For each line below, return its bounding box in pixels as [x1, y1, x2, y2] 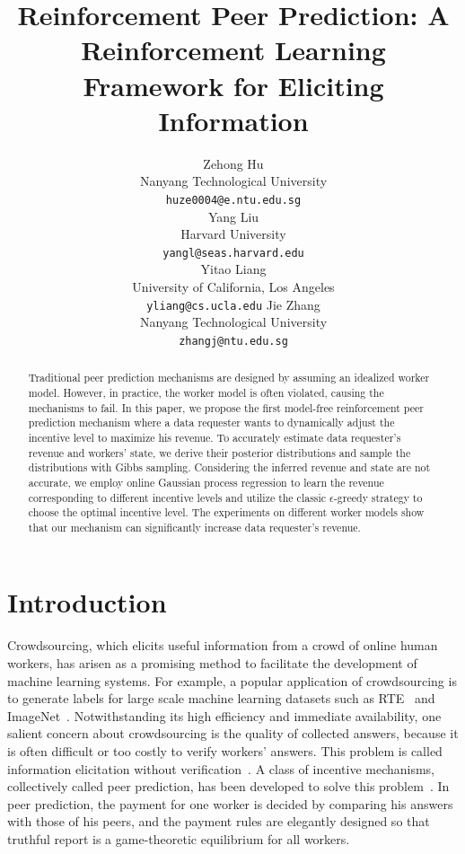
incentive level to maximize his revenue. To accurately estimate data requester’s [28, 429, 401, 445]
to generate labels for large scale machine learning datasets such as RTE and [7, 689, 435, 708]
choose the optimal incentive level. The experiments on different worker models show [28, 505, 425, 520]
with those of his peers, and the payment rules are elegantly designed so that [7, 812, 430, 831]
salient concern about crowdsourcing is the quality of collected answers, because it [7, 724, 459, 743]
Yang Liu [207, 207, 259, 225]
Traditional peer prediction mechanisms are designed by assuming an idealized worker [28, 370, 430, 385]
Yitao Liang [200, 260, 267, 278]
